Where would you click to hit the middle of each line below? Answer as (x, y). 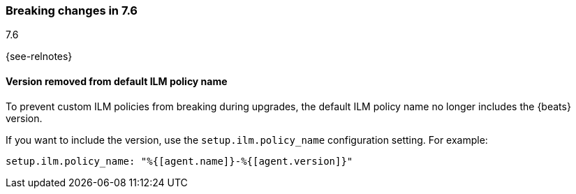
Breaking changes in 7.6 (72, 10)
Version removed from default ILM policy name (117, 81)
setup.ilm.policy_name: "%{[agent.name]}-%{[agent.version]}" (179, 161)
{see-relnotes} (39, 57)
